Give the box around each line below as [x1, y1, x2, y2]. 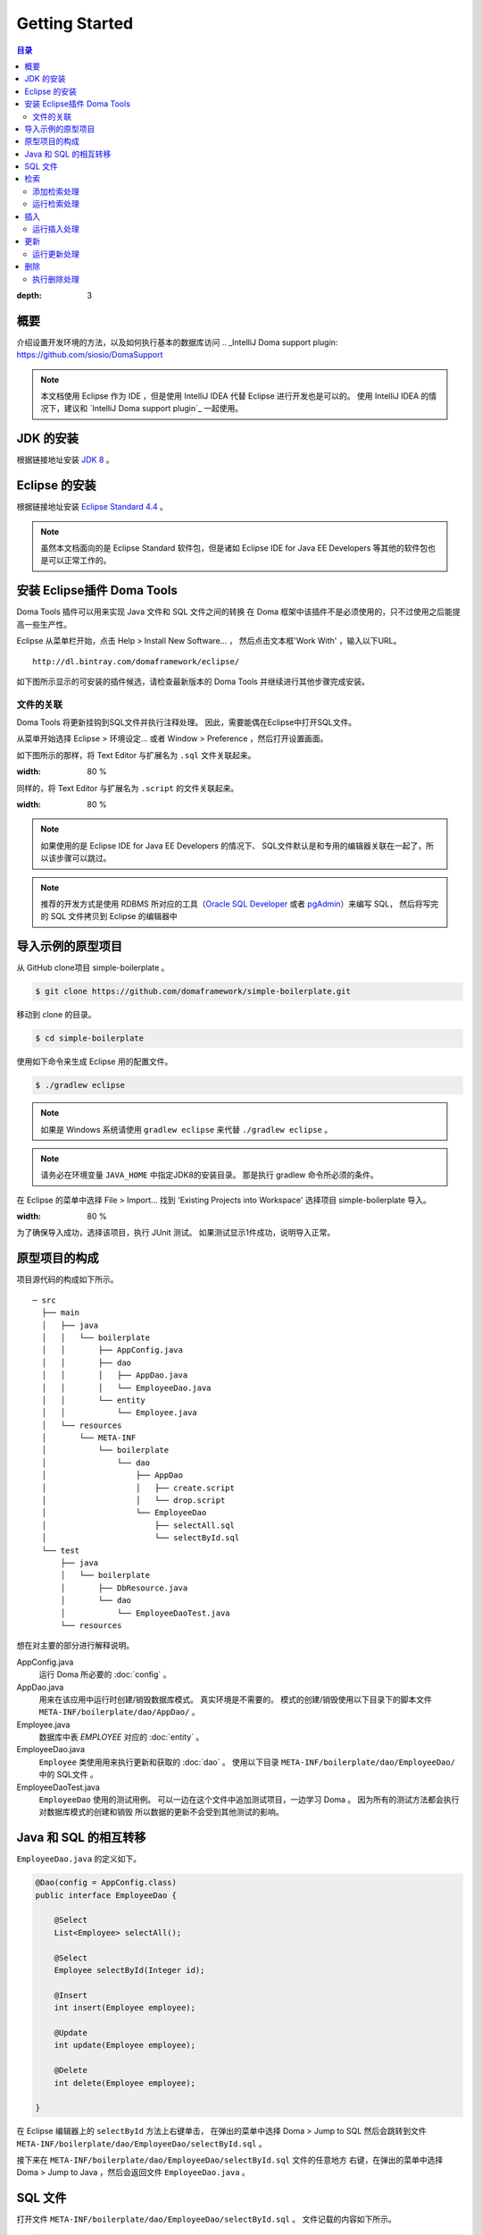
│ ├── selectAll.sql [41, 1520, 236, 1531]
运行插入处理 [32, 223, 79, 234]
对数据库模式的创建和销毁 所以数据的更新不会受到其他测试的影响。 [38, 1807, 284, 1818]
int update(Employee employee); [54, 2040, 196, 2051]
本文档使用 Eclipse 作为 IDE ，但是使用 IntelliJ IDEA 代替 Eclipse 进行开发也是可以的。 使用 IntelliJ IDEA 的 [40, 391, 429, 401]
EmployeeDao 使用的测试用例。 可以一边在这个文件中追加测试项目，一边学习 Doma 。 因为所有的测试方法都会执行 [38, 1794, 460, 1805]
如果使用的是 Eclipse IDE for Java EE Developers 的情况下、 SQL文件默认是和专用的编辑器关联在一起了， [40, 840, 427, 851]
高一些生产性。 [16, 619, 71, 629]
